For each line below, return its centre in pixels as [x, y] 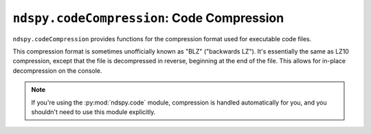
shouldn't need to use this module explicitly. [93, 112]
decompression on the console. [57, 70]
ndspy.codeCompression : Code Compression [148, 18]
